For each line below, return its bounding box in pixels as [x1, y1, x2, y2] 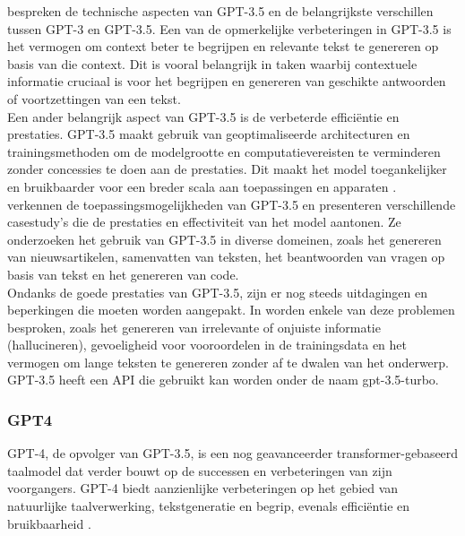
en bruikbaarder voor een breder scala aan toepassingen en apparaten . [7, 177, 397, 195]
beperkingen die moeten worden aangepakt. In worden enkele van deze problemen [7, 300, 455, 319]
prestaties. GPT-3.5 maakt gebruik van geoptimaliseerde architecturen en [7, 125, 410, 143]
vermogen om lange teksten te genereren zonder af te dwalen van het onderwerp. [7, 352, 449, 371]
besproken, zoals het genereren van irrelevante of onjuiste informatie [7, 317, 381, 336]
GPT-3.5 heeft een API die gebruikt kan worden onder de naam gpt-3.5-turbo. [7, 370, 439, 389]
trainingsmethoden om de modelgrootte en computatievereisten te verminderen [7, 142, 441, 160]
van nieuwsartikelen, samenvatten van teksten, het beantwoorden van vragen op [7, 247, 445, 266]
